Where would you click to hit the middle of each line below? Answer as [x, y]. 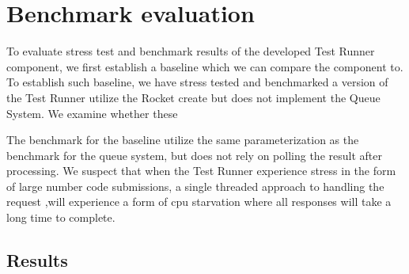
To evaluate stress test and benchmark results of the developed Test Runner [191, 51]
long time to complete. [61, 217]
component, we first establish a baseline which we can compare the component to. [205, 66]
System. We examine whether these [92, 113]
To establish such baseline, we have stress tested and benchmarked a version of [197, 82]
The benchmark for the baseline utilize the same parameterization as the [183, 140]
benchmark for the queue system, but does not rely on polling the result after [194, 155]
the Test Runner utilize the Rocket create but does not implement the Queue [193, 97]
